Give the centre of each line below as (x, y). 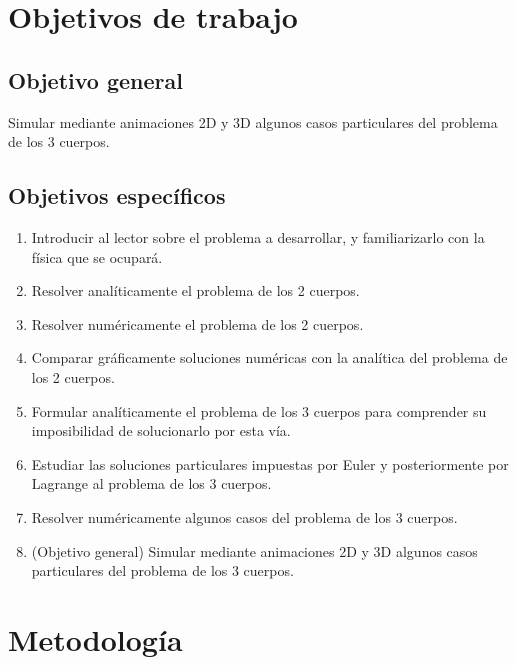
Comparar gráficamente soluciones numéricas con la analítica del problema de (269, 357)
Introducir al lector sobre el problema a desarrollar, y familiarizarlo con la (258, 236)
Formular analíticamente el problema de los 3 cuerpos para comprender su (259, 410)
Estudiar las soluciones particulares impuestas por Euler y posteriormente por (270, 463)
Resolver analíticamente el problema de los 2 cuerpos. (195, 290)
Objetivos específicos (117, 195)
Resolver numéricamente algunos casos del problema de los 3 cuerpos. (244, 516)
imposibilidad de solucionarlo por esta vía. (161, 430)
